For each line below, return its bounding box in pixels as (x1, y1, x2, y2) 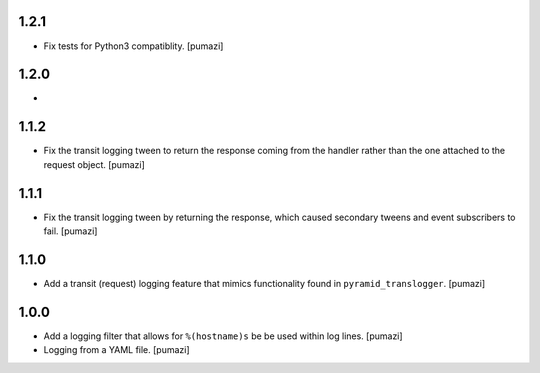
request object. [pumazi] (43, 158, 145, 170)
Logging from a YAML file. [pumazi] (43, 344, 190, 356)
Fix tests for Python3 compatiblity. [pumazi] (43, 40, 224, 52)
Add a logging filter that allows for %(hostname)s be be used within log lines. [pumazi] (43, 330, 404, 342)
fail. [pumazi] (43, 225, 98, 237)
